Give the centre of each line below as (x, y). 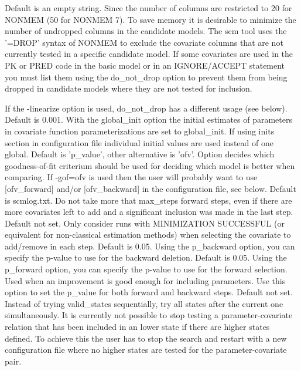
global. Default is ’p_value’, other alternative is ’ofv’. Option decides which (140, 154)
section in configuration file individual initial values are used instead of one (139, 142)
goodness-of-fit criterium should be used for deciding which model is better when (150, 165)
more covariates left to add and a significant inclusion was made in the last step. (149, 212)
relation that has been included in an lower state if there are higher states (137, 327)
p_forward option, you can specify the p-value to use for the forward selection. (146, 269)
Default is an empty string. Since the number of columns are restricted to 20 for (148, 8)
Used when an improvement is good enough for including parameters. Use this (145, 280)
